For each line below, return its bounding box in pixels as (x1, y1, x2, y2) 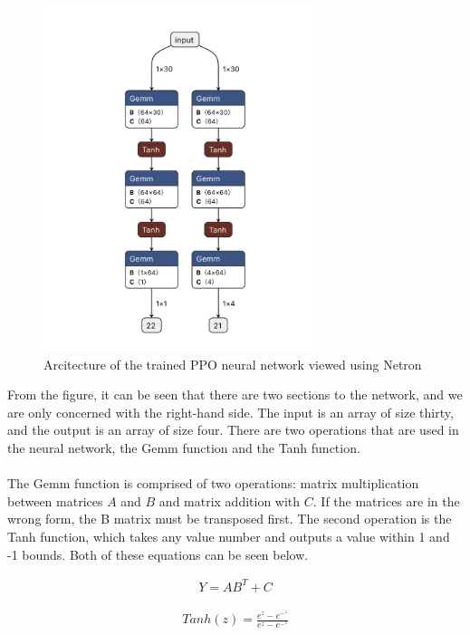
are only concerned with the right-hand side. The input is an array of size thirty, (7, 402, 454, 421)
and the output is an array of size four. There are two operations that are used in (7, 420, 459, 439)
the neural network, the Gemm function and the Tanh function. (7, 438, 360, 457)
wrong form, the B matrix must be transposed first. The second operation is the (7, 509, 452, 528)
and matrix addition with (158, 491, 301, 510)
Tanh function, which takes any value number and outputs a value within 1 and (7, 526, 450, 545)
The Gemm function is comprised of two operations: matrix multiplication (7, 474, 419, 493)
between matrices (7, 491, 103, 510)
